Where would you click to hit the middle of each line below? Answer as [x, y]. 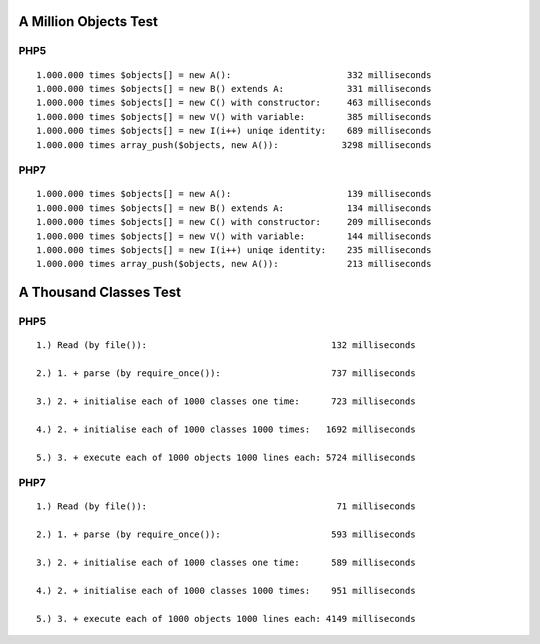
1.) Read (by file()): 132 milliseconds [226, 345]
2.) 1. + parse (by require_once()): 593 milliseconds [226, 534]
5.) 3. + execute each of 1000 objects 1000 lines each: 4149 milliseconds [226, 618]
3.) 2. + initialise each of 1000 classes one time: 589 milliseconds [226, 563]
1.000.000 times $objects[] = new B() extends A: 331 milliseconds [234, 88]
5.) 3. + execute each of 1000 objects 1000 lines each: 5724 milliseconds [226, 457]
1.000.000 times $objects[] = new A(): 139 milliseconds [234, 194]
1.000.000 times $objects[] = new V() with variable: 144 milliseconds [234, 236]
